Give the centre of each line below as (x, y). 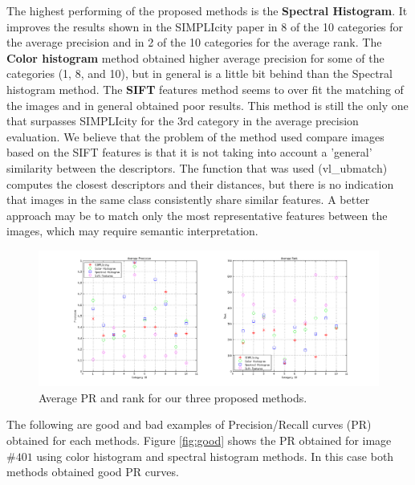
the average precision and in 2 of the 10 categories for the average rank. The (194, 42)
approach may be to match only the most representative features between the (197, 215)
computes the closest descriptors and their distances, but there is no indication (200, 183)
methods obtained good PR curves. (93, 472)
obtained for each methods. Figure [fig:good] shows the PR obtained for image (199, 440)
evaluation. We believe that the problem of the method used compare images (195, 136)
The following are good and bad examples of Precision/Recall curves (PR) (189, 424)
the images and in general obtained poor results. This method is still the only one (207, 105)
